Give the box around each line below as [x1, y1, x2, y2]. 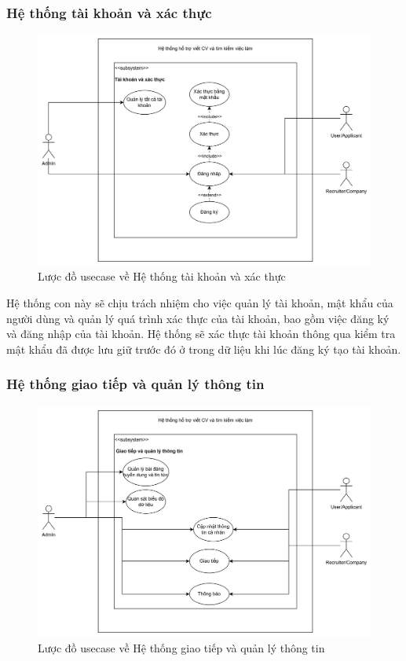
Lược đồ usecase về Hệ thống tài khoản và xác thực [38, 268, 286, 285]
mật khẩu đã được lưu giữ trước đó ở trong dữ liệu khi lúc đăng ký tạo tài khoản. [6, 340, 401, 357]
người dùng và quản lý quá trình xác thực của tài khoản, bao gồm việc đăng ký [6, 310, 390, 326]
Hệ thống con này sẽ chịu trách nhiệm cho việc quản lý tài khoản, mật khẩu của [6, 294, 393, 310]
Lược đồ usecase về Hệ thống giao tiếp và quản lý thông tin [38, 639, 325, 655]
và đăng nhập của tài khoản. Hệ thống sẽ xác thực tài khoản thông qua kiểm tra [6, 325, 396, 342]
